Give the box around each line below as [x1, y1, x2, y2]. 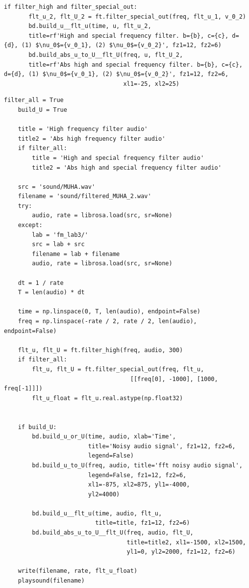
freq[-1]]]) [4, 385, 43, 392]
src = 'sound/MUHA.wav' [18, 183, 96, 190]
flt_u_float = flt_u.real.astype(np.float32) [32, 394, 183, 402]
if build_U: [18, 423, 57, 431]
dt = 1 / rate [18, 279, 64, 286]
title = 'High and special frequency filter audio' [32, 154, 204, 161]
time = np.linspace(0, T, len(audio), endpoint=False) [18, 308, 200, 315]
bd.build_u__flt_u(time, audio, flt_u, [32, 510, 162, 517]
